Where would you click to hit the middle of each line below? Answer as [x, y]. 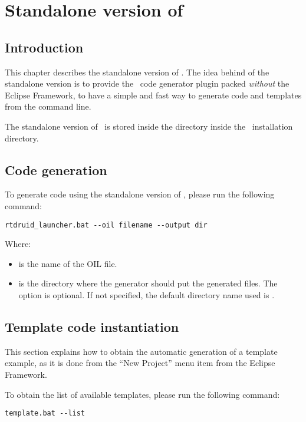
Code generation [56, 169]
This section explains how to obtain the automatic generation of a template [141, 351]
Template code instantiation [92, 326]
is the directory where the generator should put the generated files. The [148, 283]
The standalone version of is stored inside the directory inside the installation [149, 126]
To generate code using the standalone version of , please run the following [140, 194]
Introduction [44, 47]
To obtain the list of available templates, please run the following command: [142, 394]
